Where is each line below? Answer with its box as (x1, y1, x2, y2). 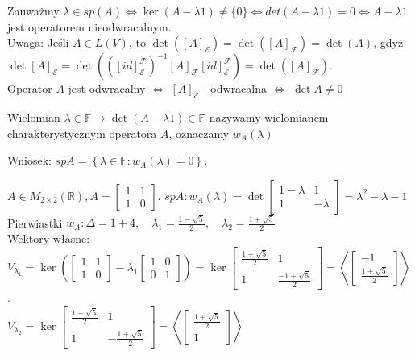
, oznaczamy (168, 124, 230, 141)
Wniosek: (7, 152, 52, 169)
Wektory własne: (7, 230, 90, 247)
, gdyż (373, 34, 404, 51)
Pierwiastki (7, 214, 63, 231)
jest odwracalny (68, 80, 146, 97)
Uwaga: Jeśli (7, 34, 69, 51)
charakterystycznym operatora (7, 124, 157, 141)
